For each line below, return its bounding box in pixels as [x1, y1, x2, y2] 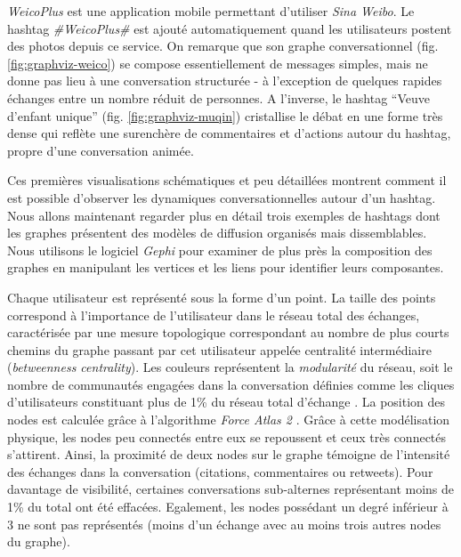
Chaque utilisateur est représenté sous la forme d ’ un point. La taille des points [7, 287, 436, 306]
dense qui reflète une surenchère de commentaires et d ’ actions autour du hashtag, [7, 124, 451, 142]
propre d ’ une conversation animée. [7, 141, 194, 159]
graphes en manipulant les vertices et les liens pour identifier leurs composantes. [7, 258, 444, 277]
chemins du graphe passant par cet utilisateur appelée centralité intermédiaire [7, 340, 432, 359]
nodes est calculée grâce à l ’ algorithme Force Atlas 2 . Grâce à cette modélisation [7, 410, 450, 429]
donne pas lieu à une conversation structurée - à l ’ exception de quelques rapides [7, 71, 442, 90]
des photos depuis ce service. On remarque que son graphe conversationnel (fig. [7, 36, 439, 55]
